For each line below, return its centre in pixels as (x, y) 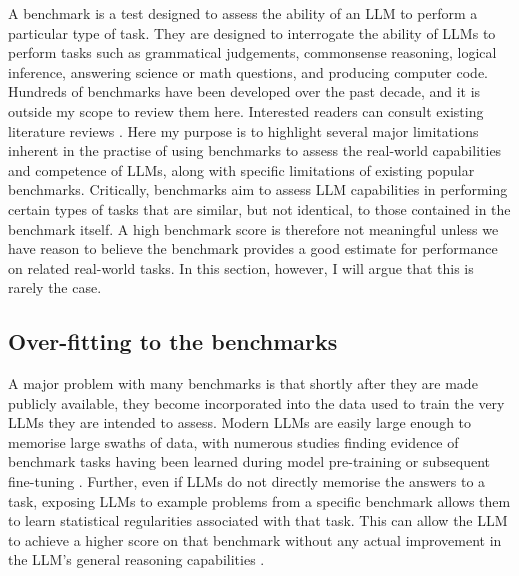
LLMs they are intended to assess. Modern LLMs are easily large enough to (240, 422)
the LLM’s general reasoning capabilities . (136, 559)
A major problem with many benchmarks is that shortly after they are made (243, 383)
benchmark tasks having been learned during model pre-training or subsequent (249, 461)
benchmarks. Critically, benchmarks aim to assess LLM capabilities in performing (258, 189)
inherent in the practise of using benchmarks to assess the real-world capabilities (255, 150)
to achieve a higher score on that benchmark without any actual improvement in (255, 539)
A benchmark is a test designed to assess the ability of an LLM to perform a (243, 13)
